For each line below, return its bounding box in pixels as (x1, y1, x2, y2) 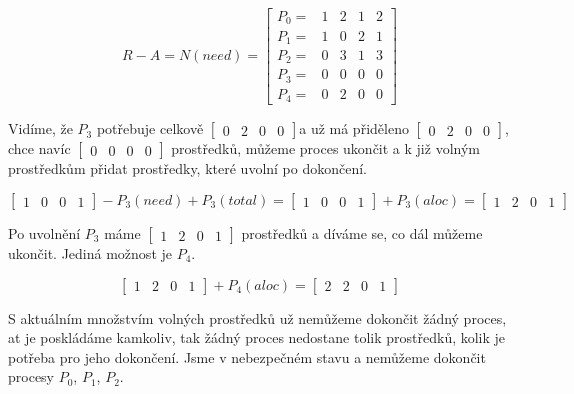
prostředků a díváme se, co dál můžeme (241, 223, 483, 244)
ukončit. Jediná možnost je (8, 243, 172, 264)
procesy (8, 366, 55, 387)
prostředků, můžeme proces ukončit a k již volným (171, 138, 480, 159)
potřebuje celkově (96, 118, 204, 139)
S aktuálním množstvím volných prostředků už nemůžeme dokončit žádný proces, (8, 307, 507, 328)
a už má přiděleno (299, 118, 409, 139)
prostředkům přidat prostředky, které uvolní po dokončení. (8, 158, 368, 179)
